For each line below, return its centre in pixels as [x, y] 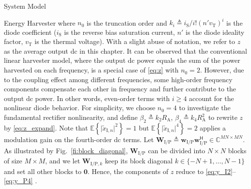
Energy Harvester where [40, 22]
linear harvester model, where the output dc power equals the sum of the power [122, 60]
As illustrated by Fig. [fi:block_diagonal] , [66, 150]
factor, [14, 41]
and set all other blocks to [43, 171]
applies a [213, 127]
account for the [212, 98]
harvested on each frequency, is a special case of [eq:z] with [91, 70]
